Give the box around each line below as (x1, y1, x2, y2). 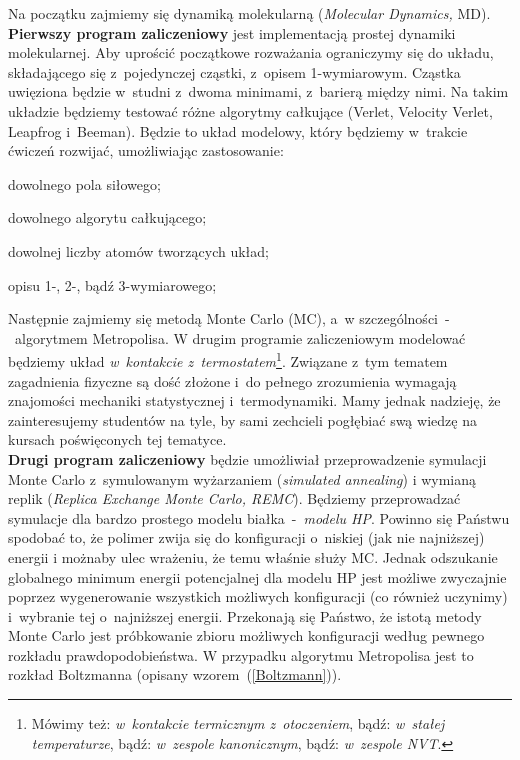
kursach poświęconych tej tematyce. (8, 429, 227, 450)
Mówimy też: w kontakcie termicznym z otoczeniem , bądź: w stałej (31, 713, 445, 734)
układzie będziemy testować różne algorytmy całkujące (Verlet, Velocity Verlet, (8, 100, 493, 121)
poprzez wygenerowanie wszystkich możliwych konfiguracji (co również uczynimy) (8, 586, 508, 607)
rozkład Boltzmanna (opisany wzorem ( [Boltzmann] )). (8, 664, 342, 685)
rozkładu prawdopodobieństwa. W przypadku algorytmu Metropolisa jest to (8, 644, 474, 665)
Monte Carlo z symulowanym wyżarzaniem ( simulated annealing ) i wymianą (8, 468, 477, 489)
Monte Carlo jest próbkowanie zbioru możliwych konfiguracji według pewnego (8, 625, 485, 646)
